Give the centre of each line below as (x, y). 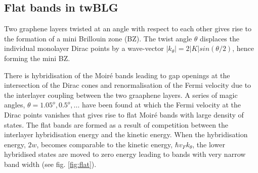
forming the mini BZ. (37, 58)
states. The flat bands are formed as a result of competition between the (116, 124)
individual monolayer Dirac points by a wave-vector (84, 48)
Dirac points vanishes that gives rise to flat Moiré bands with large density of (124, 114)
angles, (15, 105)
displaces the (220, 38)
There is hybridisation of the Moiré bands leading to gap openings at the (117, 75)
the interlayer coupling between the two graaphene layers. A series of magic (121, 95)
